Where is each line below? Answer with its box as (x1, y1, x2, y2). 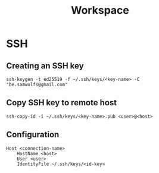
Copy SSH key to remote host (6, 97, 117, 108)
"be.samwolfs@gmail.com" (6, 81, 68, 87)
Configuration (6, 130, 60, 140)
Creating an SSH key (6, 61, 85, 71)
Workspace (71, 4, 129, 17)
